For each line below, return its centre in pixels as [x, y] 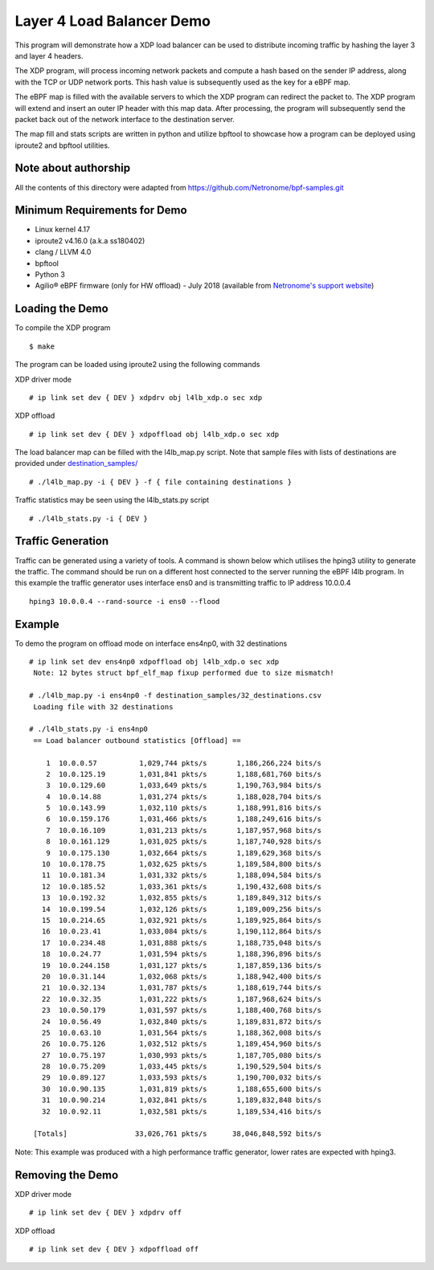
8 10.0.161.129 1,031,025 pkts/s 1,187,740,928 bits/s [183, 842]
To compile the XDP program [63, 328]
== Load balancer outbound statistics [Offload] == [137, 740]
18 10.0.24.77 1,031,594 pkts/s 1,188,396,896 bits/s [181, 954]
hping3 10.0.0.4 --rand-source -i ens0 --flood [125, 601]
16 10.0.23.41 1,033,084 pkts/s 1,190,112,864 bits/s [181, 931]
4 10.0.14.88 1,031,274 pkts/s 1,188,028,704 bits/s [183, 796]
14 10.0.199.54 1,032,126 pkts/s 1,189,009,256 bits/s [181, 909]
